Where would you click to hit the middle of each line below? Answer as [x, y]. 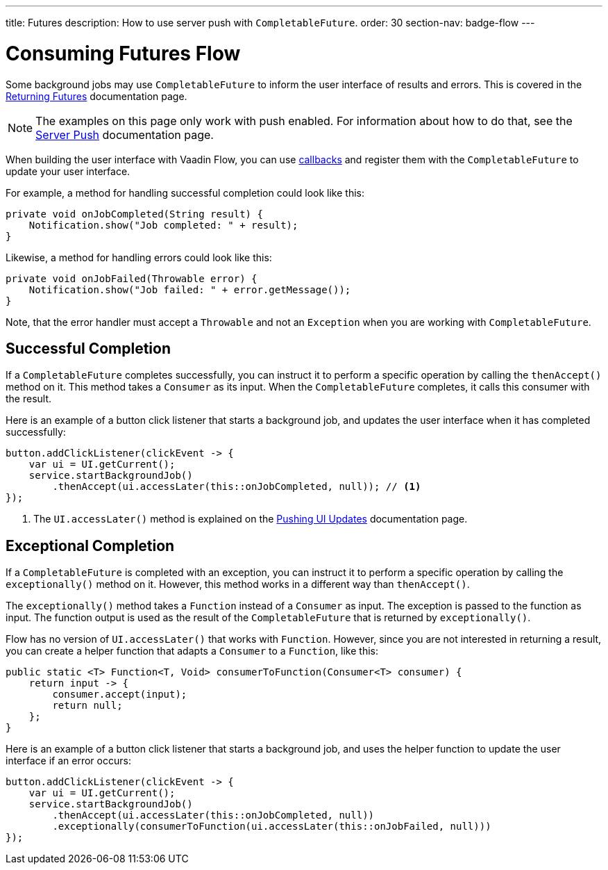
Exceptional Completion [90, 545]
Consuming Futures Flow [123, 53]
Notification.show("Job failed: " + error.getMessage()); [190, 289]
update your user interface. [68, 171]
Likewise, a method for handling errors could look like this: [139, 257]
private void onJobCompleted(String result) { [134, 214]
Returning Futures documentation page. [96, 96]
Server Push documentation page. [125, 134]
